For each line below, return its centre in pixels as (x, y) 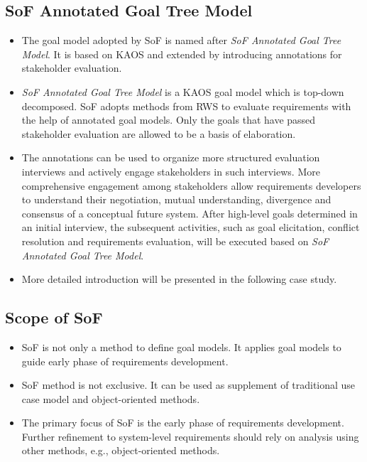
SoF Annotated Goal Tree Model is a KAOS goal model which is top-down (183, 91)
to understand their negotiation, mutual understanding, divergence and (176, 199)
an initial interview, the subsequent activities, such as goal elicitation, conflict (191, 227)
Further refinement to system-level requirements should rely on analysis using (190, 436)
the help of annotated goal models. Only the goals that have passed (169, 120)
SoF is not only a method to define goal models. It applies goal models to (181, 346)
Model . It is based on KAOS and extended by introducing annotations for (182, 54)
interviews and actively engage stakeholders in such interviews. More (171, 171)
